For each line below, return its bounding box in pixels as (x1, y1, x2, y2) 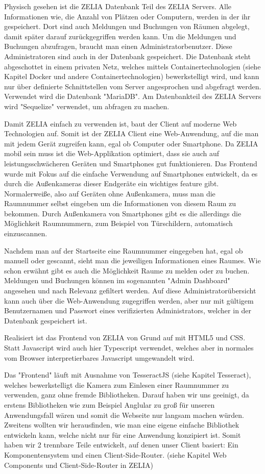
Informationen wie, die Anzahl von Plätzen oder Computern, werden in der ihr (4, 11, 251, 21)
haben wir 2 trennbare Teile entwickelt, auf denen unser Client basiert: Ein (4, 439, 238, 450)
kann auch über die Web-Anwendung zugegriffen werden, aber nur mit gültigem (4, 295, 254, 306)
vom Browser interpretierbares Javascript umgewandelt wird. (4, 352, 195, 363)
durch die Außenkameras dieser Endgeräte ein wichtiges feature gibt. (4, 178, 219, 189)
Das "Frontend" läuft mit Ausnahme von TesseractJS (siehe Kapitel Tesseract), (4, 369, 251, 380)
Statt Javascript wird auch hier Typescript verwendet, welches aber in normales (4, 342, 254, 353)
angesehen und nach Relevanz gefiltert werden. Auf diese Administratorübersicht (4, 285, 256, 296)
